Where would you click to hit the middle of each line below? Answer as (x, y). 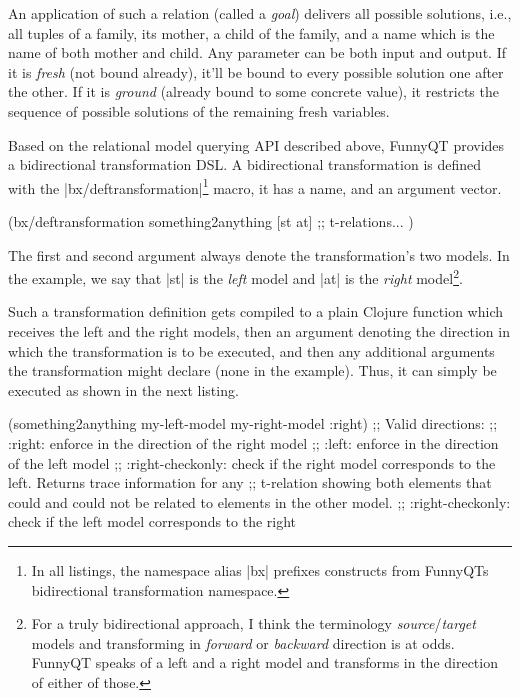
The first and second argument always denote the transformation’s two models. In (259, 254)
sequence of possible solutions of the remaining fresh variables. (199, 110)
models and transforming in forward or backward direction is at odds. (243, 642)
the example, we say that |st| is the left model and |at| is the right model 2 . (235, 276)
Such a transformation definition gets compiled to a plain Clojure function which (255, 311)
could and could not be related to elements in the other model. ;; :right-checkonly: (259, 501)
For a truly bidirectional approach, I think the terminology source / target (253, 623)
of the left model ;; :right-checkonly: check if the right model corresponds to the (252, 462)
